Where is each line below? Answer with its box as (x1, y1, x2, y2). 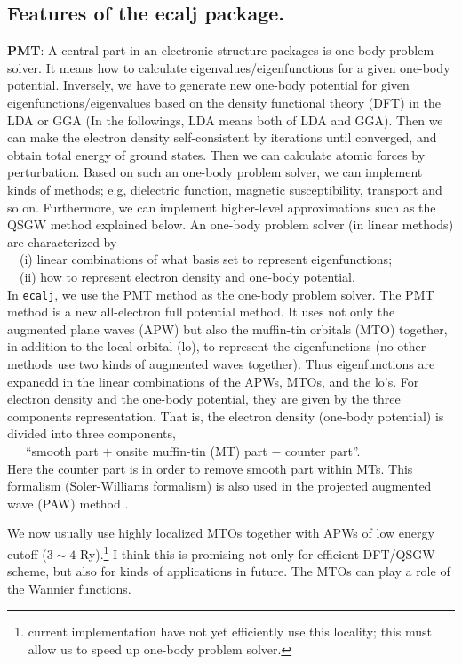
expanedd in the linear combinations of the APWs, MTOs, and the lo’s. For (7, 372, 419, 390)
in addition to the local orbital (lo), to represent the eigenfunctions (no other (7, 337, 426, 356)
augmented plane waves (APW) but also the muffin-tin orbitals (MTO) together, (7, 319, 448, 338)
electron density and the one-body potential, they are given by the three (7, 389, 401, 408)
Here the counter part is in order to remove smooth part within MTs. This (7, 459, 413, 477)
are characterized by (7, 232, 117, 251)
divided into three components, (7, 424, 176, 443)
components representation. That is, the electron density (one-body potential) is (7, 406, 444, 425)
